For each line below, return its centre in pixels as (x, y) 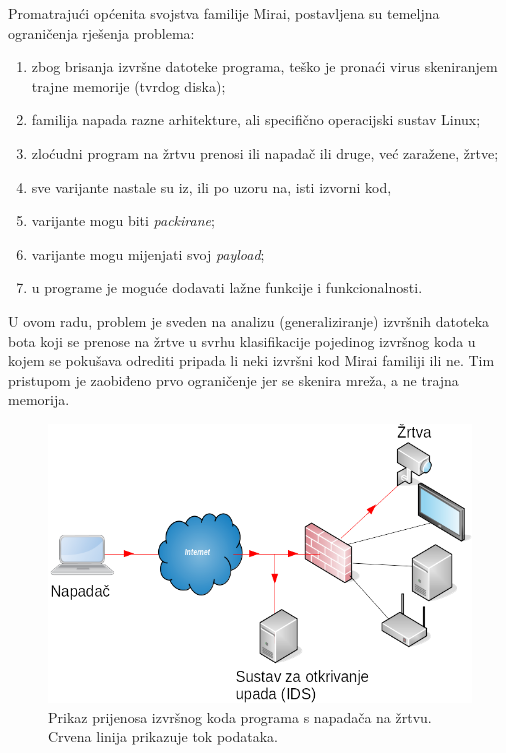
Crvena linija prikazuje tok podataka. (163, 736)
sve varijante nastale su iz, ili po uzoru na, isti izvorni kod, (211, 186)
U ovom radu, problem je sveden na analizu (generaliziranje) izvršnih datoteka (249, 320)
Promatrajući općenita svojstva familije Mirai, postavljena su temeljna (224, 13)
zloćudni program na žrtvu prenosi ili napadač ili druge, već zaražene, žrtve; (265, 152)
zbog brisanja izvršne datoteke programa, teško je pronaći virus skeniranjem (264, 66)
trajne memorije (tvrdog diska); (128, 85)
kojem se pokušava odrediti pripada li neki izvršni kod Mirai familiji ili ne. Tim (251, 360)
